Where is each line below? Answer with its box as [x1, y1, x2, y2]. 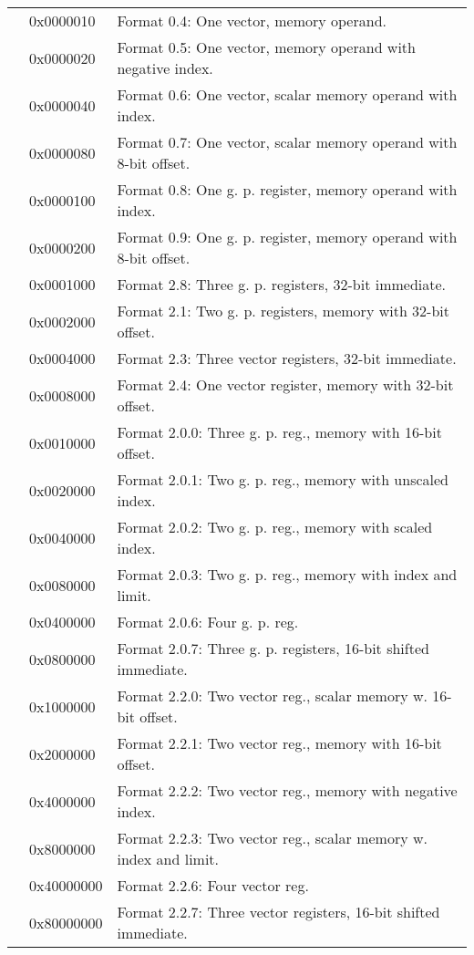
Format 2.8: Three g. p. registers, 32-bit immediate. [117, 274, 447, 295]
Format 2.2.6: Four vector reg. [117, 875, 309, 896]
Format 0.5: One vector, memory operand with [117, 36, 416, 57]
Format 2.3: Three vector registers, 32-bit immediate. [117, 348, 457, 369]
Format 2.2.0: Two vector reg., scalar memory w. [117, 685, 428, 706]
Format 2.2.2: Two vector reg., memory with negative [117, 780, 458, 801]
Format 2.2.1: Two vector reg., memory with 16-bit [117, 732, 442, 753]
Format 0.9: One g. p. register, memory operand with [117, 226, 458, 247]
